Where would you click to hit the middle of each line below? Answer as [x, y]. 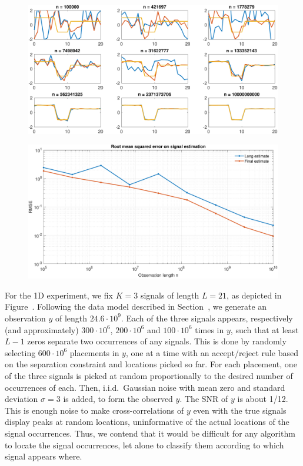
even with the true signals [240, 410]
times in [209, 329]
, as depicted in [254, 295]
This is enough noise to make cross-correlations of [94, 410]
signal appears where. [44, 456]
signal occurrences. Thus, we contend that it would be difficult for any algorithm [150, 433]
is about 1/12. [263, 399]
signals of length [170, 295]
